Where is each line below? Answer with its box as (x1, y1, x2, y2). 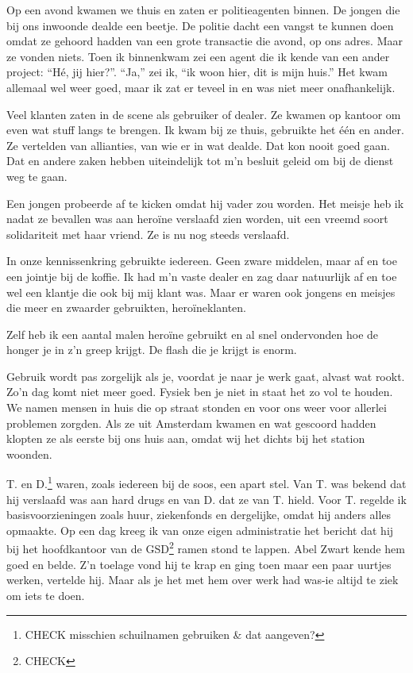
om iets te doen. (6, 586, 85, 603)
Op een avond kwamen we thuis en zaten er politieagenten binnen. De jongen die (6, 2, 400, 17)
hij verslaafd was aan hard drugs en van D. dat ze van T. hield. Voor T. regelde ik (6, 490, 407, 507)
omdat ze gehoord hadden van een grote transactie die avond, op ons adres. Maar (6, 33, 403, 49)
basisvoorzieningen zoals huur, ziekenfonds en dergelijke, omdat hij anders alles (6, 506, 392, 523)
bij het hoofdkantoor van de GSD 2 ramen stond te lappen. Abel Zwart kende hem (6, 538, 405, 557)
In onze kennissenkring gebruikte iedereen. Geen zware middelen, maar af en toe (6, 252, 397, 269)
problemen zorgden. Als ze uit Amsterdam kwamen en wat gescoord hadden (6, 414, 376, 431)
